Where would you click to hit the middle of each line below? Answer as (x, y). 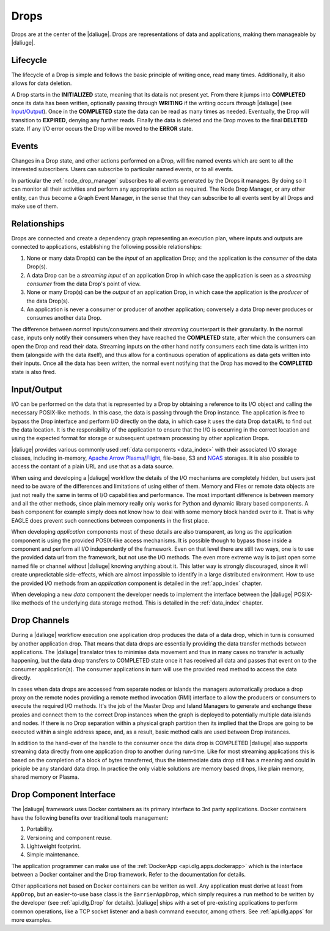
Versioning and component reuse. (69, 837)
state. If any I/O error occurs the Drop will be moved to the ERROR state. (102, 129)
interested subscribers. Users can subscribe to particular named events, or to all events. (122, 169)
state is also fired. (34, 372)
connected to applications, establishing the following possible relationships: (107, 247)
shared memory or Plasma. (45, 777)
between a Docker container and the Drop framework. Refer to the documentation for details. (129, 875)
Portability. (40, 829)
